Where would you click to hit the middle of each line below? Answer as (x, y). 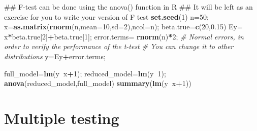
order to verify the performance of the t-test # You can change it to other (119, 46)
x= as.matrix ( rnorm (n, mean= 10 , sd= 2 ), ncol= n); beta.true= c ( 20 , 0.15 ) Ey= (123, 27)
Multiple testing (62, 118)
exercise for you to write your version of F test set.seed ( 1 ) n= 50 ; (106, 16)
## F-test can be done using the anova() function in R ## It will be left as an (128, 7)
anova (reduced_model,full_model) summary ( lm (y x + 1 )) (98, 83)
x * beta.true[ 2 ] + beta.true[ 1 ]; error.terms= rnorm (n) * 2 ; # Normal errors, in (124, 36)
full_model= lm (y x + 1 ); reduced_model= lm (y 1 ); (85, 73)
